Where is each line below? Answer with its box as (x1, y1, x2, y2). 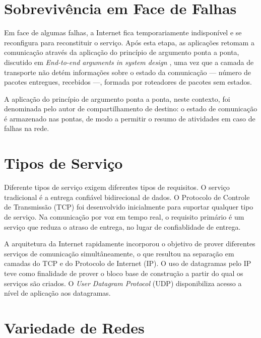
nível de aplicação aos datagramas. (4, 288, 111, 298)
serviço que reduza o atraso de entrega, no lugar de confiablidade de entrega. (4, 221, 241, 232)
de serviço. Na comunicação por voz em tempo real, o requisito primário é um (4, 211, 244, 222)
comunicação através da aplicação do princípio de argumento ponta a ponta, (4, 47, 239, 57)
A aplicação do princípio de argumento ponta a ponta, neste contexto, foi (4, 93, 230, 104)
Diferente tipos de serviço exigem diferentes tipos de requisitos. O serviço (4, 182, 230, 192)
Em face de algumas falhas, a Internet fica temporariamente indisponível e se (4, 27, 242, 38)
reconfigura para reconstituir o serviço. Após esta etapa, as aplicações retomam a (4, 37, 254, 47)
